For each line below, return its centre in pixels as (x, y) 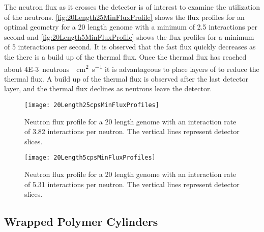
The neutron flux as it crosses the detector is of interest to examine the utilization (132, 7)
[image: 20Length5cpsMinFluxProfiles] (90, 158)
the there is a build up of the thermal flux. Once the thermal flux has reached (125, 56)
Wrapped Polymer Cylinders (81, 222)
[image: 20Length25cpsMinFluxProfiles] (92, 105)
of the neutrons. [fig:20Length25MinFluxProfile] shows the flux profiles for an (124, 17)
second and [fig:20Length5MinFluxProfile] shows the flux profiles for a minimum (129, 36)
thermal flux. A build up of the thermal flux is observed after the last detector (126, 78)
